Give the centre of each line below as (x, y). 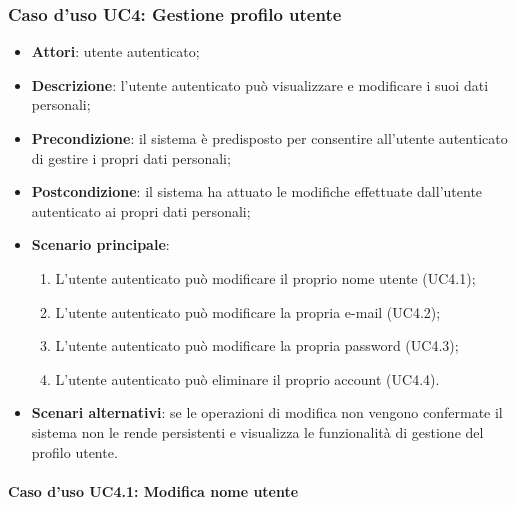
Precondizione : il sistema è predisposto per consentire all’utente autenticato (269, 138)
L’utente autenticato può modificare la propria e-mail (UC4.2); (248, 311)
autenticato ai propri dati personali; (141, 210)
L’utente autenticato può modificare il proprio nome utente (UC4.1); (265, 277)
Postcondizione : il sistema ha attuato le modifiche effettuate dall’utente (257, 191)
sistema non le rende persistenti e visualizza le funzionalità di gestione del (257, 431)
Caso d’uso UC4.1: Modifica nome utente (153, 490)
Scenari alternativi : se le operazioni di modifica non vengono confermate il (267, 412)
